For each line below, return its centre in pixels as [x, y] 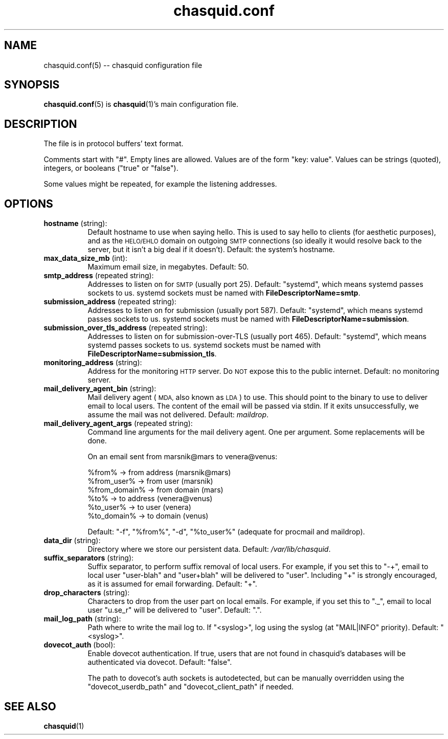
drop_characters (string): [87, 593]
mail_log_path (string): [82, 619]
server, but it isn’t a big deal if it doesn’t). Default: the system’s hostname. [211, 250]
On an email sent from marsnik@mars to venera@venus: [183, 457]
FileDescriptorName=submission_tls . [152, 354]
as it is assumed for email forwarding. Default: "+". [172, 584]
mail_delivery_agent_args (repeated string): [118, 423]
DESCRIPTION [41, 124]
